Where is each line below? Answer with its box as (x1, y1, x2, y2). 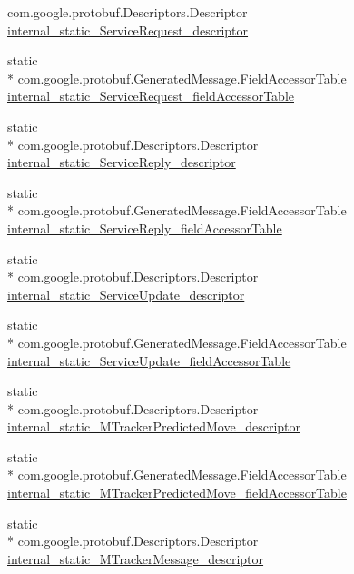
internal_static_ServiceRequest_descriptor (7, 20, 249, 39)
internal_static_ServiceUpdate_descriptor (7, 284, 245, 303)
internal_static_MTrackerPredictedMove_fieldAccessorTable (7, 483, 347, 502)
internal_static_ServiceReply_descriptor (7, 153, 236, 172)
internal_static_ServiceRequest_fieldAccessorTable (7, 86, 294, 105)
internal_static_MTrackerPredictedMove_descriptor (7, 417, 300, 436)
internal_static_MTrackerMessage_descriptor (7, 549, 264, 568)
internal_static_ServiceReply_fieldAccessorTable (7, 218, 282, 237)
